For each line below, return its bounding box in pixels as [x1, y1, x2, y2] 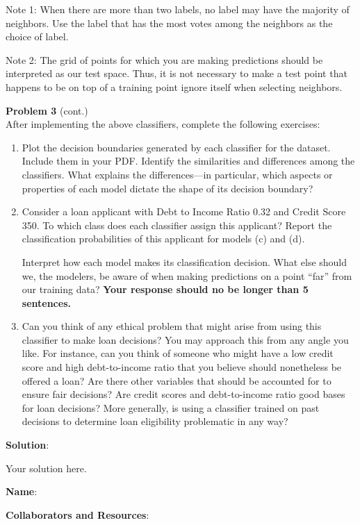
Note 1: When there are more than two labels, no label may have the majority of [6, 2, 350, 16]
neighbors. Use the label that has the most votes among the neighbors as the [6, 15, 333, 30]
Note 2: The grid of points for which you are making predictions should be [6, 52, 323, 67]
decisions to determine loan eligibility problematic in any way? [22, 414, 288, 428]
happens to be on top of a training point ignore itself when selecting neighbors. [6, 79, 343, 94]
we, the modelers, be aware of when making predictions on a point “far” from [22, 268, 352, 283]
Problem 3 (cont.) [6, 103, 88, 117]
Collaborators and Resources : [6, 507, 149, 522]
